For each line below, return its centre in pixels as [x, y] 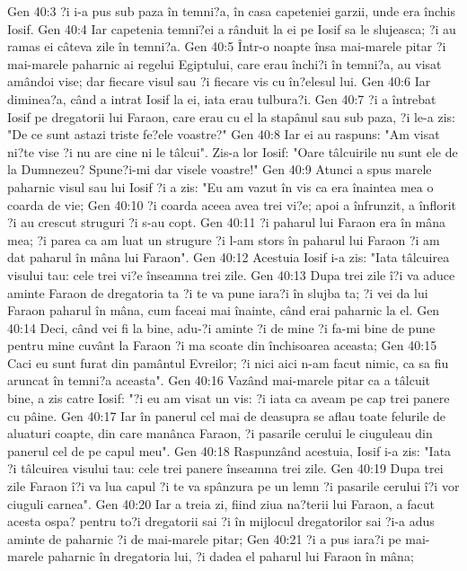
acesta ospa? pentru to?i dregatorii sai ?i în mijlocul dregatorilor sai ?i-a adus [221, 521]
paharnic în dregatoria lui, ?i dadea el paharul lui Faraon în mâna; [231, 556]
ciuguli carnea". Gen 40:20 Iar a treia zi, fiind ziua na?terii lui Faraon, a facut [221, 503]
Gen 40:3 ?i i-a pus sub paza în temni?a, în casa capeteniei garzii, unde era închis [232, 11]
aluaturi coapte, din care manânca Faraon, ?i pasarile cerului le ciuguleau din [220, 433]
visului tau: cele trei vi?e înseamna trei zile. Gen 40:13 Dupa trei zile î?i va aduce [231, 274]
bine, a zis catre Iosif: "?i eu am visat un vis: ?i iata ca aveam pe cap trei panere [229, 398]
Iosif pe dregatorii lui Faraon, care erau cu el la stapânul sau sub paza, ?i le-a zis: [231, 116]
